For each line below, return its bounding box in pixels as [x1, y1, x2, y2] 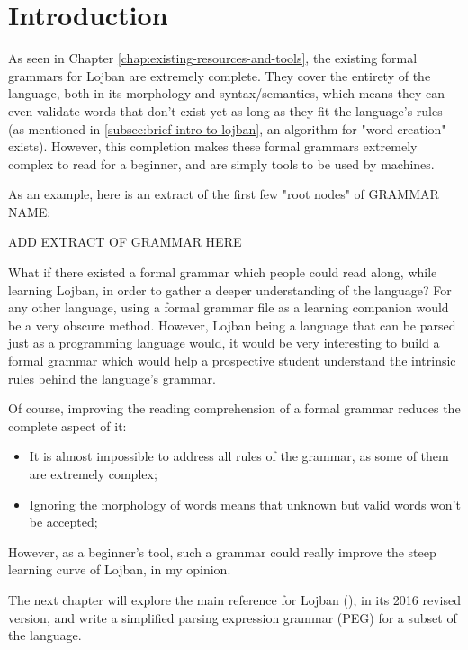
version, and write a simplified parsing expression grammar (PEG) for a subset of [8, 608, 457, 627]
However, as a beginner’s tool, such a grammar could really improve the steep [8, 542, 436, 561]
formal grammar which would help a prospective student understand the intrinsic [8, 351, 456, 370]
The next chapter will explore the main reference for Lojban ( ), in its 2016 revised [8, 590, 462, 609]
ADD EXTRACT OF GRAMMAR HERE [8, 232, 242, 251]
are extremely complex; [29, 465, 157, 483]
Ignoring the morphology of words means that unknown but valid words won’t [29, 494, 461, 513]
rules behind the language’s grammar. [8, 368, 216, 387]
